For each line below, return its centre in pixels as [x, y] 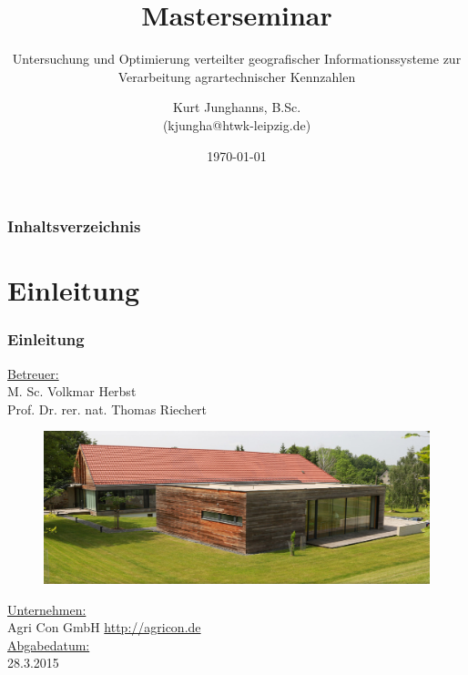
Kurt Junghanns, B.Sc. [237, 107]
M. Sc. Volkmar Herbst [72, 391]
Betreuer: [33, 373]
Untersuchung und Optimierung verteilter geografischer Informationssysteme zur [237, 59]
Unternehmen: [47, 609]
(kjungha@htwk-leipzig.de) [237, 124]
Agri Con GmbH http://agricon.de [104, 627]
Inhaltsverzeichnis [74, 226]
